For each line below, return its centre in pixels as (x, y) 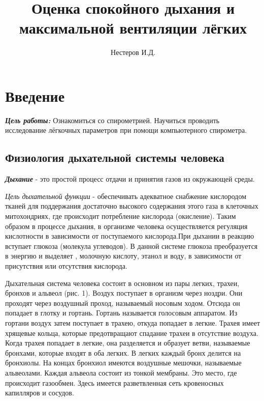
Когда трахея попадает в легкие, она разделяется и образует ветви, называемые (128, 343)
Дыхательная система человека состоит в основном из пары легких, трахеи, (122, 283)
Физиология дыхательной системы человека (115, 157)
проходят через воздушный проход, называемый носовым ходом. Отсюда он (123, 303)
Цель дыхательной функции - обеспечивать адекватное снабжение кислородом (126, 196)
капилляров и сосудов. (40, 393)
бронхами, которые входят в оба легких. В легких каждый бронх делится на (123, 352)
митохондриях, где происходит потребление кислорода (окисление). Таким (121, 216)
